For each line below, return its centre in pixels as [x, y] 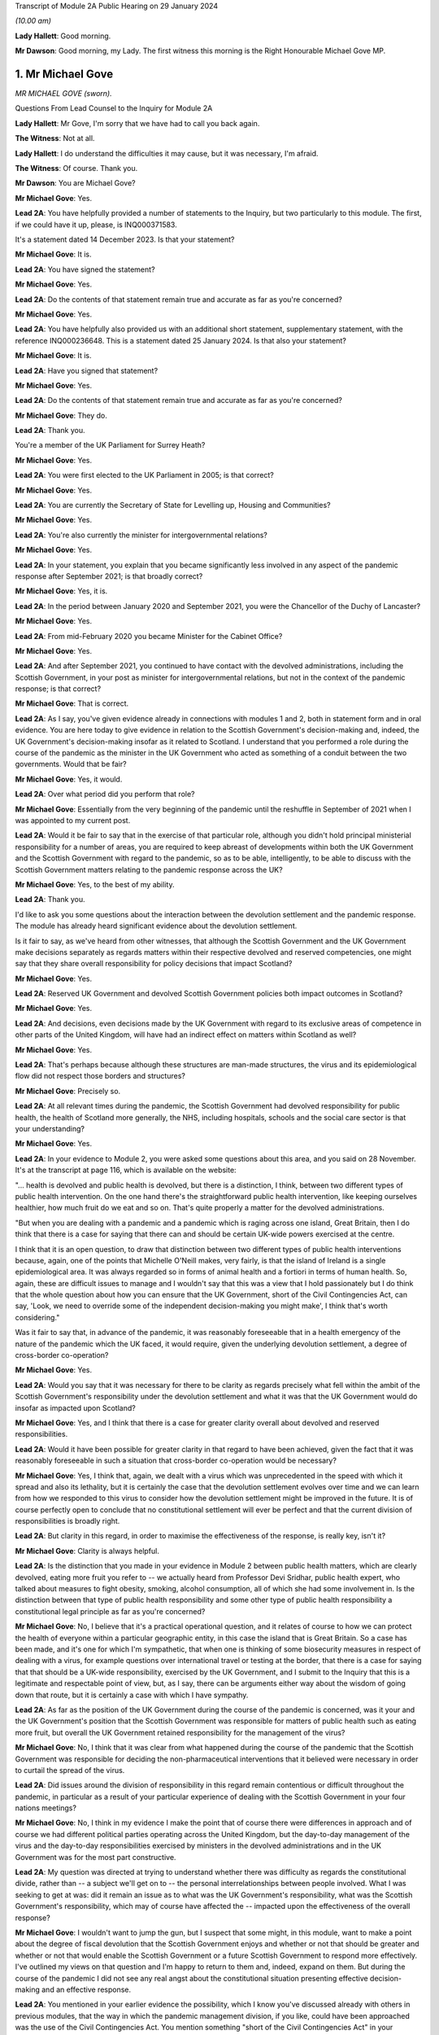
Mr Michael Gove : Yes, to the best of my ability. [95, 884]
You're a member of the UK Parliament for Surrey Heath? [110, 445]
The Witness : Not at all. [55, 138]
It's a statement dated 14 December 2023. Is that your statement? [125, 239]
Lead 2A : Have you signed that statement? [87, 370]
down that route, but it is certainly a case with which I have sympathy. [132, 1695]
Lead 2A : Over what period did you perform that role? [105, 794]
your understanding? [50, 1128]
